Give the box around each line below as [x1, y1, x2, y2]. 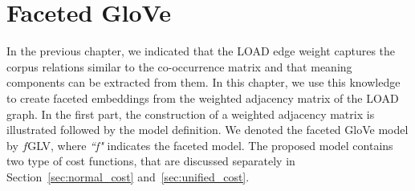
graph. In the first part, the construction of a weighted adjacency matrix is [6, 105, 375, 122]
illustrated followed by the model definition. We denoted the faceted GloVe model [6, 121, 409, 138]
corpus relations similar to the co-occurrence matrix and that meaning [6, 58, 352, 75]
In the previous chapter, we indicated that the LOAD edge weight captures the [6, 43, 396, 59]
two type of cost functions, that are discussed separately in [6, 152, 295, 169]
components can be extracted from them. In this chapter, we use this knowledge [6, 74, 401, 91]
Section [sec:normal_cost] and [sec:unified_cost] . [6, 168, 250, 185]
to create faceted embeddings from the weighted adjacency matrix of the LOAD [6, 89, 399, 106]
